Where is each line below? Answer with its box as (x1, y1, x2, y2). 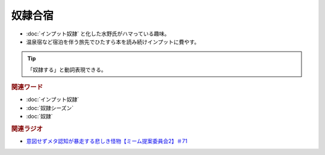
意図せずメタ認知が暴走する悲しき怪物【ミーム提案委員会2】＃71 (26, 138, 188, 145)
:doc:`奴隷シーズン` (26, 104, 74, 111)
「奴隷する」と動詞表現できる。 (27, 66, 107, 73)
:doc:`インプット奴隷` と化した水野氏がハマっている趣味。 (26, 30, 170, 37)
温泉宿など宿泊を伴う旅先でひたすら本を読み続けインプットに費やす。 (26, 38, 200, 45)
